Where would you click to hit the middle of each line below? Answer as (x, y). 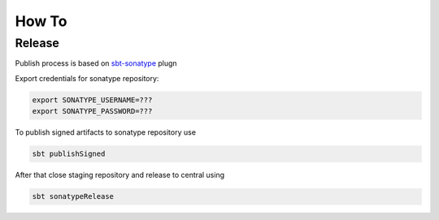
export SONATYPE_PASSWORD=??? (92, 111)
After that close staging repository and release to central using (120, 175)
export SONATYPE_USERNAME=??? (92, 100)
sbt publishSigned (69, 154)
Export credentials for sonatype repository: (87, 78)
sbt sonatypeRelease (73, 196)
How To (41, 21)
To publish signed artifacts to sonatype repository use (106, 132)
